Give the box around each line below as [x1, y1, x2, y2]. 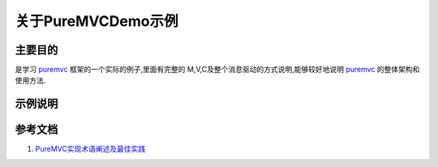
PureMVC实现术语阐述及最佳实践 [35, 144, 146, 154]
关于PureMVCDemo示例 [15, 12, 178, 30]
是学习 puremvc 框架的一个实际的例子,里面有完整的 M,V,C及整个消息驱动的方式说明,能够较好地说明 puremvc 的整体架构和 [15, 65, 420, 75]
